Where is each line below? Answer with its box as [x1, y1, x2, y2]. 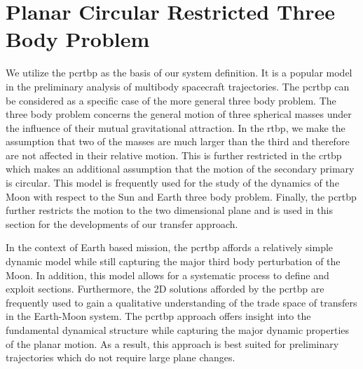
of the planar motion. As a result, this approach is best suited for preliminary [6, 336, 339, 351]
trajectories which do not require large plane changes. [6, 350, 235, 365]
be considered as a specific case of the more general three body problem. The [6, 93, 336, 107]
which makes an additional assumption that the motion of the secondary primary [6, 161, 355, 176]
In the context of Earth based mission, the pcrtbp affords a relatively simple [6, 240, 334, 255]
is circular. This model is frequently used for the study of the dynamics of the [6, 175, 339, 190]
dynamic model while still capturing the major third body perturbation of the [6, 254, 341, 269]
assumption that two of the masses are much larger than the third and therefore [6, 134, 350, 149]
